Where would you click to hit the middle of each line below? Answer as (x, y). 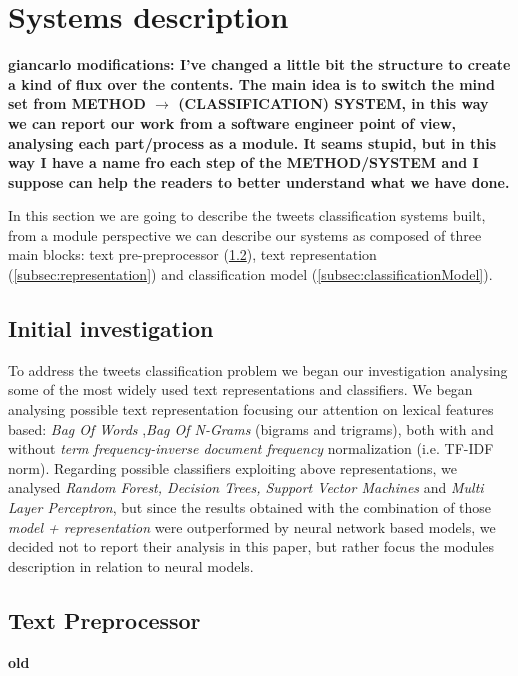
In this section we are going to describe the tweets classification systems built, (247, 215)
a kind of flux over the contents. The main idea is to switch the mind (251, 83)
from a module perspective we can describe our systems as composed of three (245, 234)
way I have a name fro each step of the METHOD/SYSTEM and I (243, 162)
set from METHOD (77, 103)
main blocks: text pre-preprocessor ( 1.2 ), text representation (192, 254)
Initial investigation (111, 328)
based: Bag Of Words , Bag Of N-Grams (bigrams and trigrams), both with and (251, 428)
